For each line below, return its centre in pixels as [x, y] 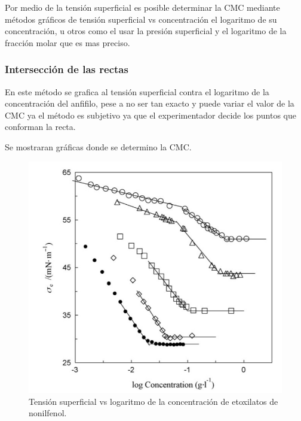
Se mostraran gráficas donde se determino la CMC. [98, 146]
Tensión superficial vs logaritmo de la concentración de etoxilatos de [153, 401]
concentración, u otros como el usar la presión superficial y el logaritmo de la [146, 31]
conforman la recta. [40, 127]
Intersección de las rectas [67, 69]
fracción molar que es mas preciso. [67, 42]
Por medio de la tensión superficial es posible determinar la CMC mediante [142, 7]
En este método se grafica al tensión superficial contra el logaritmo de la [137, 91]
